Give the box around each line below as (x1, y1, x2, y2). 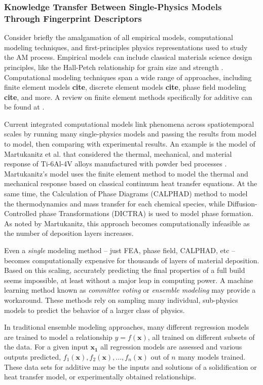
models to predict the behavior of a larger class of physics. (4, 304, 185, 315)
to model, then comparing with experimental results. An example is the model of (4, 138, 255, 149)
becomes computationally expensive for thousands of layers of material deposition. (4, 255, 259, 265)
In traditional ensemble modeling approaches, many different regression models (4, 322, 249, 332)
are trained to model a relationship (4, 331, 112, 342)
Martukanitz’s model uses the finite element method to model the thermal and (4, 168, 248, 179)
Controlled (4, 208, 37, 219)
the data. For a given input (4, 341, 88, 352)
